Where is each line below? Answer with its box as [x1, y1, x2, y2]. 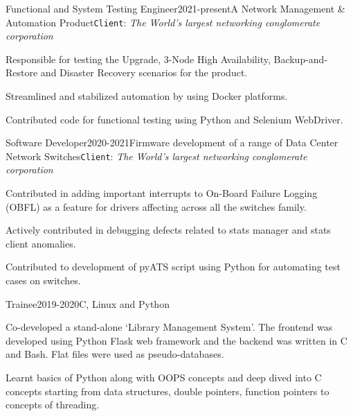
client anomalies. [6, 236, 76, 250]
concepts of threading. [6, 397, 100, 412]
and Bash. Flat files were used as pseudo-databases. [6, 347, 224, 361]
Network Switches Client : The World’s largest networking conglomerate [6, 148, 307, 163]
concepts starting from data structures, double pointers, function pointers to [6, 383, 329, 398]
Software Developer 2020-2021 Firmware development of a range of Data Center [6, 135, 338, 150]
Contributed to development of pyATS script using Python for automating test [6, 259, 341, 274]
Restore [6, 65, 38, 80]
